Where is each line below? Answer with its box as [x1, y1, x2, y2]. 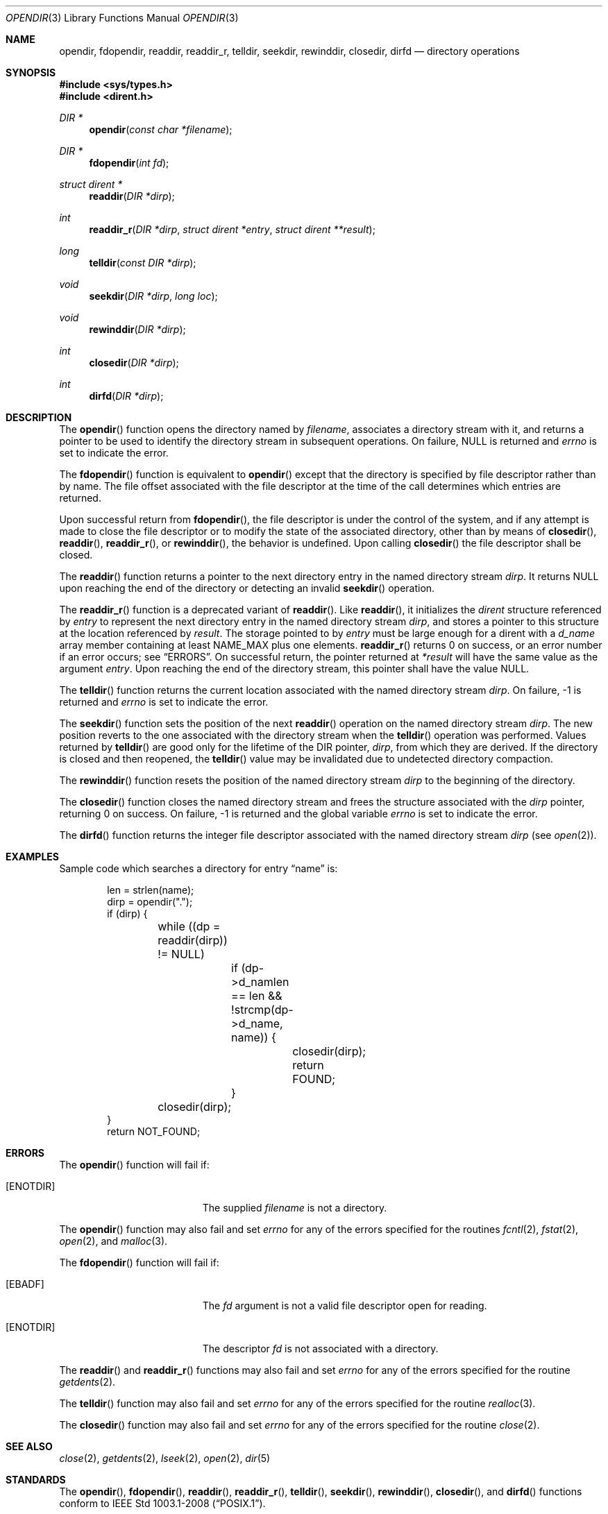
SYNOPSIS [6, 67, 56, 78]
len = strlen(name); [107, 884, 194, 896]
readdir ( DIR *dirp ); [89, 190, 175, 202]
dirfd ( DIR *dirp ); [89, 390, 164, 402]
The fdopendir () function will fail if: [59, 1257, 219, 1268]
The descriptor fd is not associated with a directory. [202, 1343, 439, 1354]
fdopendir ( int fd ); [89, 157, 169, 169]
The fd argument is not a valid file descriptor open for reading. [202, 1300, 487, 1311]
